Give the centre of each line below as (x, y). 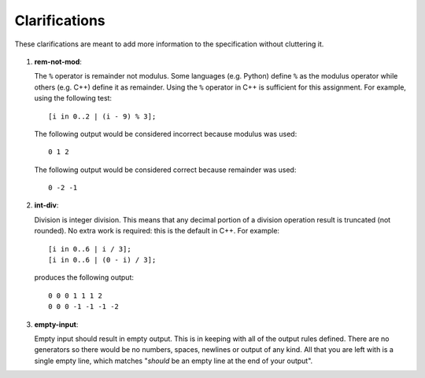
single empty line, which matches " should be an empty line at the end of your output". (174, 361)
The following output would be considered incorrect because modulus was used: (166, 134)
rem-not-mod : (58, 61)
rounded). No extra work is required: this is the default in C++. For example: (157, 231)
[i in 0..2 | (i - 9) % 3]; (102, 116)
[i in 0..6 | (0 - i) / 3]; (102, 260)
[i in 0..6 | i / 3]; (90, 249)
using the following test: (73, 98)
